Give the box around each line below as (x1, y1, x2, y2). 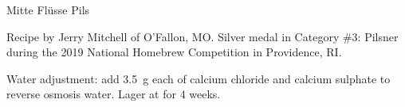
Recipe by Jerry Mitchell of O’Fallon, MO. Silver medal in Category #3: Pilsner (6, 28, 399, 44)
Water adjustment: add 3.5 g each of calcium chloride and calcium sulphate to (6, 70, 391, 86)
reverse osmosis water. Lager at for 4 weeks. (6, 86, 221, 102)
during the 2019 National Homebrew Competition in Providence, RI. (6, 44, 342, 60)
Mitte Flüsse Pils (6, 2, 90, 17)
